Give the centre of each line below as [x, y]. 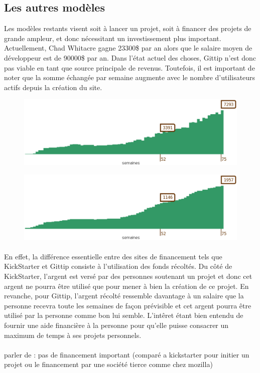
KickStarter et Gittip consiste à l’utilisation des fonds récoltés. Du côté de [118, 266]
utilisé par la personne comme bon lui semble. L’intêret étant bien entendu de [124, 315]
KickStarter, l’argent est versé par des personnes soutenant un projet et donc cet [128, 276]
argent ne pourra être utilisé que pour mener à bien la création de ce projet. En [126, 286]
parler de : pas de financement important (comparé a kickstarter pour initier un [127, 354]
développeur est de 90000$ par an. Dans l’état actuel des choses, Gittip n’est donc [130, 57]
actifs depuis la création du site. [53, 87]
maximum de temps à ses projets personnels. [73, 335]
